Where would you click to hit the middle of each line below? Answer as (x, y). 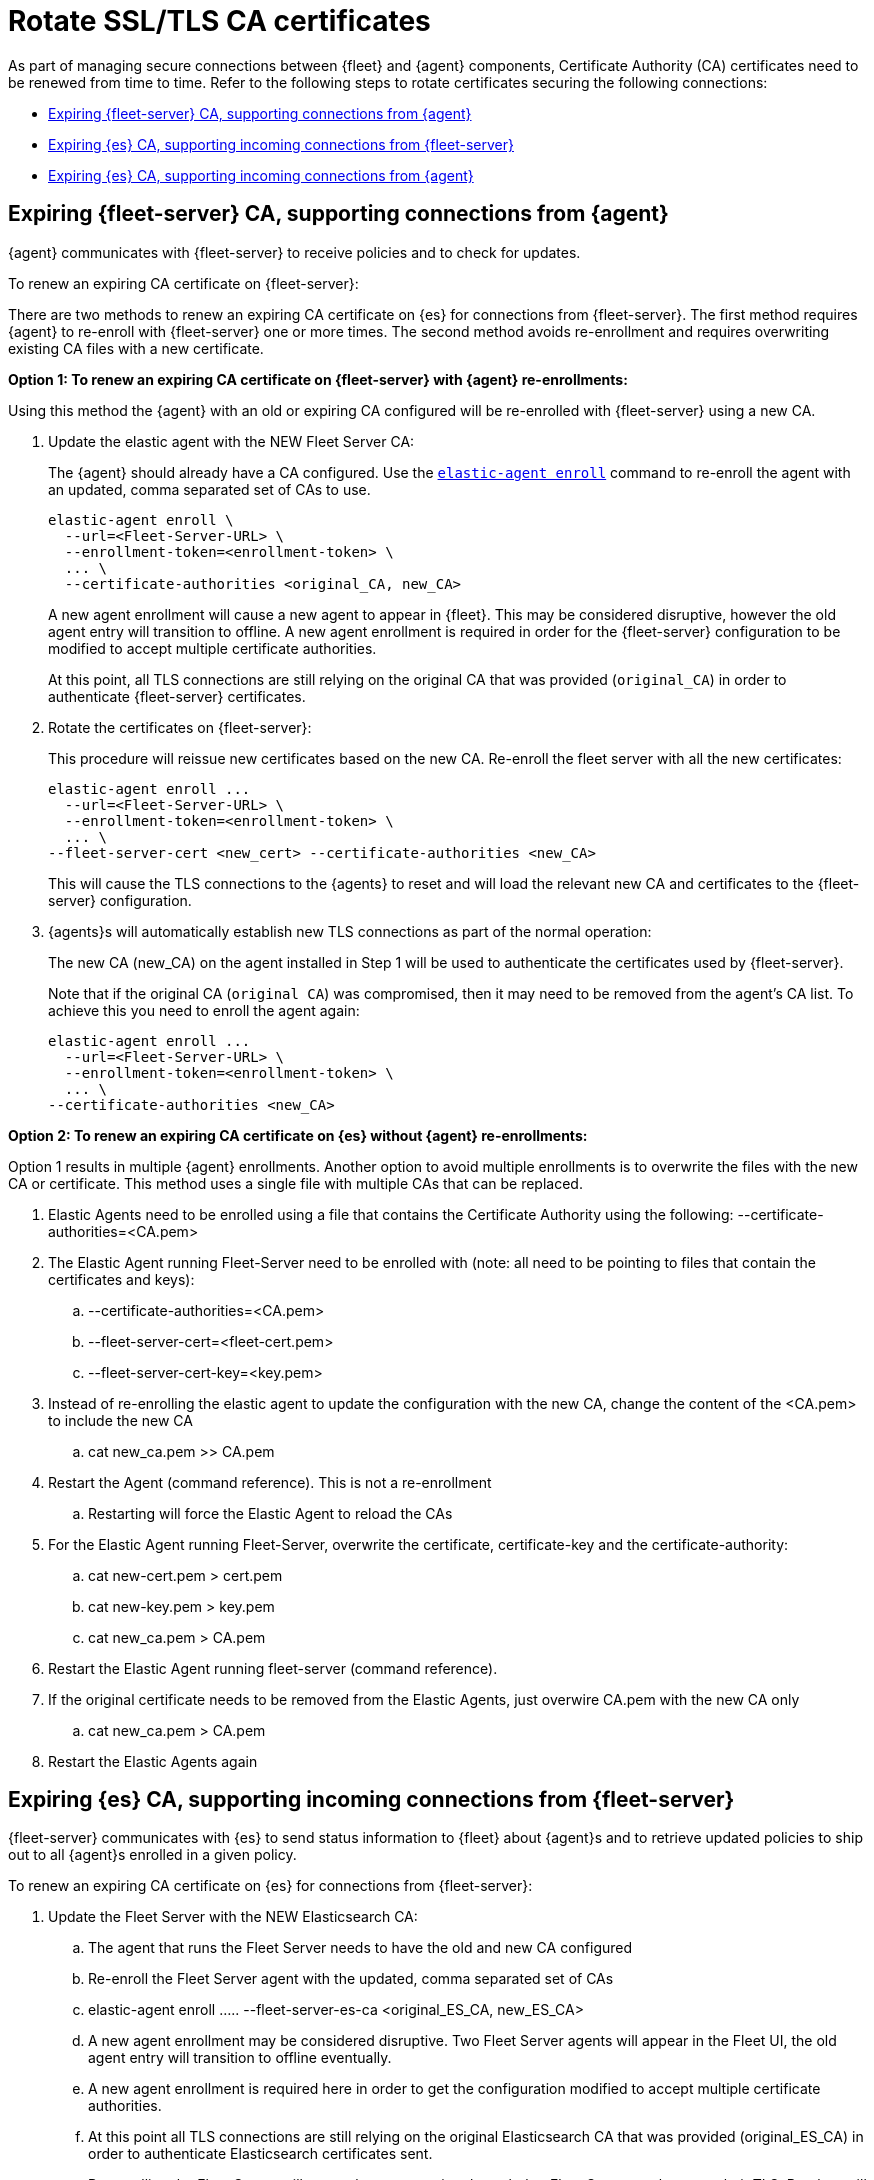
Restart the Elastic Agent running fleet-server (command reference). (273, 1668)
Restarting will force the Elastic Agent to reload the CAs (270, 1513)
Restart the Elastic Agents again (153, 1761)
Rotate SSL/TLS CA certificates (219, 21)
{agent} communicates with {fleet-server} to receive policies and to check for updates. (294, 252)
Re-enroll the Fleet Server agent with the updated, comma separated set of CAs (351, 1979)
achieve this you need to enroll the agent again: (204, 1010)
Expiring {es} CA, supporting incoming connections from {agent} (261, 175)
